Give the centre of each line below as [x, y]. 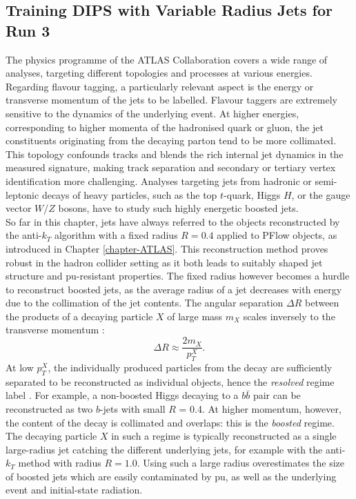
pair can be [277, 395]
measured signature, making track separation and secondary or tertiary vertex [171, 167]
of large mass [195, 316]
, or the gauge [321, 194]
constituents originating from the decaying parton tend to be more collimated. [171, 140]
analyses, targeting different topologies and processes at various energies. [159, 73]
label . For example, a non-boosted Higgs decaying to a [122, 395]
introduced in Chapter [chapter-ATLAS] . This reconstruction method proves [167, 248]
